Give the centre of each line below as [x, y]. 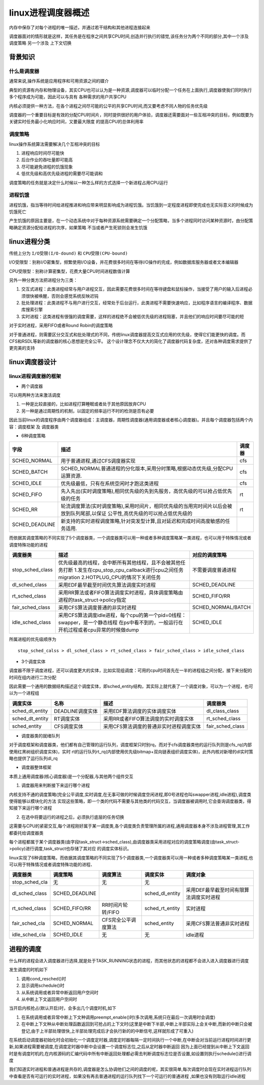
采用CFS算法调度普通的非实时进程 [97, 608]
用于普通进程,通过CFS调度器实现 [98, 461]
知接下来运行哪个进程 [31, 808]
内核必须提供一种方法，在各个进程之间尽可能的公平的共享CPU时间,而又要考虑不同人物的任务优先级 [108, 106]
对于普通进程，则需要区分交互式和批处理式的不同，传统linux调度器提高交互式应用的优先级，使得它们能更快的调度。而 [127, 334]
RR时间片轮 [115, 905]
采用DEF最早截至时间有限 [215, 890]
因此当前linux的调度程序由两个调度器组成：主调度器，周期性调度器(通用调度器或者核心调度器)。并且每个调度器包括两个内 [131, 420]
